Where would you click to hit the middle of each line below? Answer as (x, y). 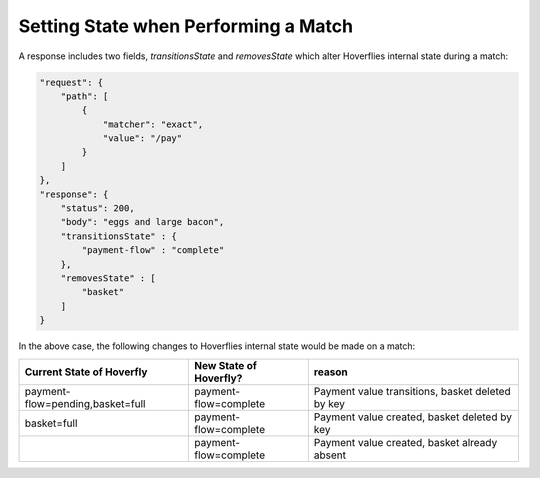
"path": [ (84, 96)
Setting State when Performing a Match (186, 26)
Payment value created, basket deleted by (412, 417)
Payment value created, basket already (405, 442)
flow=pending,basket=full (85, 403)
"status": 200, (97, 208)
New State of (225, 365)
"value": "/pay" (142, 138)
